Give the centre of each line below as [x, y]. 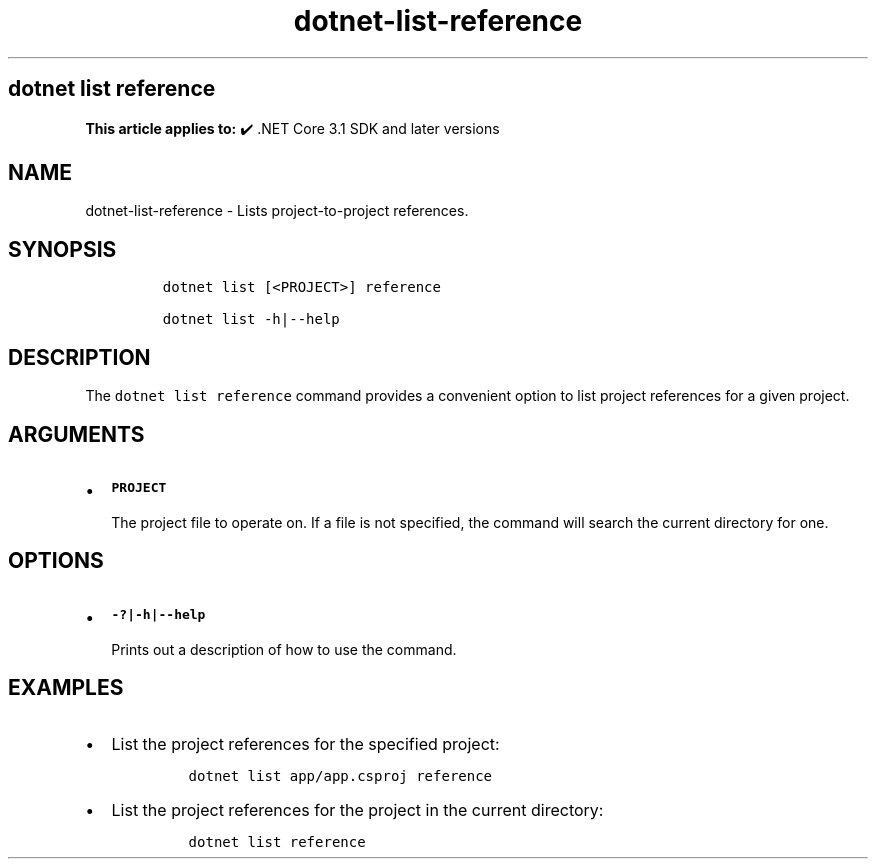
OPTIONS [56, 561]
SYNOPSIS [62, 249]
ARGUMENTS [76, 434]
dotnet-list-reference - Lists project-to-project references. [277, 211]
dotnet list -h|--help [251, 319]
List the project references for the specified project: [305, 743]
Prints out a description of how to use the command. [284, 649]
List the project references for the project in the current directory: [357, 809]
